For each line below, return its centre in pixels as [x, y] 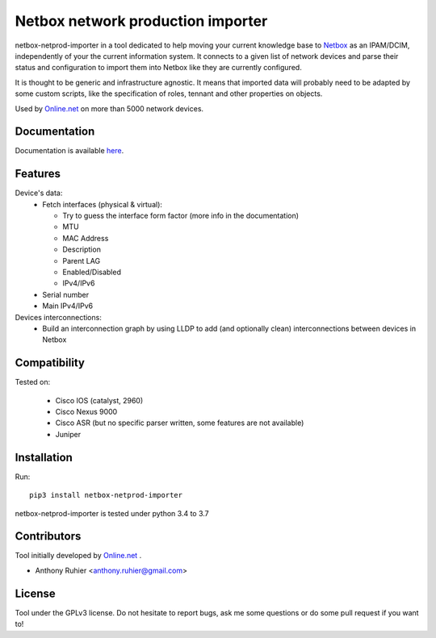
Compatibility [50, 363]
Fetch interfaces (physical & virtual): [103, 204]
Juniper [68, 434]
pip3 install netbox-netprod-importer [106, 495]
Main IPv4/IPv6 [68, 306]
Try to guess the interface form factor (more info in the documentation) [180, 216]
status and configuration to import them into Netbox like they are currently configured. [158, 68]
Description [82, 249]
